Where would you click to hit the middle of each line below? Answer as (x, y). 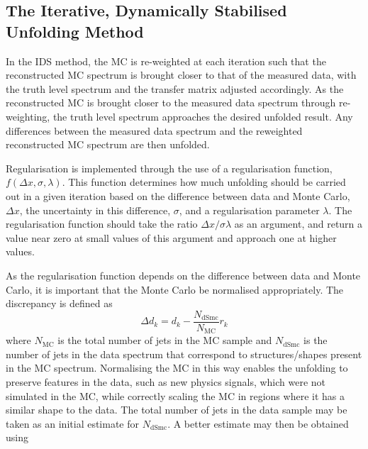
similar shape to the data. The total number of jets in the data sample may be (177, 410)
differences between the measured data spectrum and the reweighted (154, 130)
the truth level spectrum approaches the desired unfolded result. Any (203, 116)
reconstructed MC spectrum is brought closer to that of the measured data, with (181, 75)
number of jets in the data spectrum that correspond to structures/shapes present (184, 354)
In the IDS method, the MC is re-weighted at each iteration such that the (166, 61)
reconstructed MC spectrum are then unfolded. (108, 144)
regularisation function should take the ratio (102, 224)
